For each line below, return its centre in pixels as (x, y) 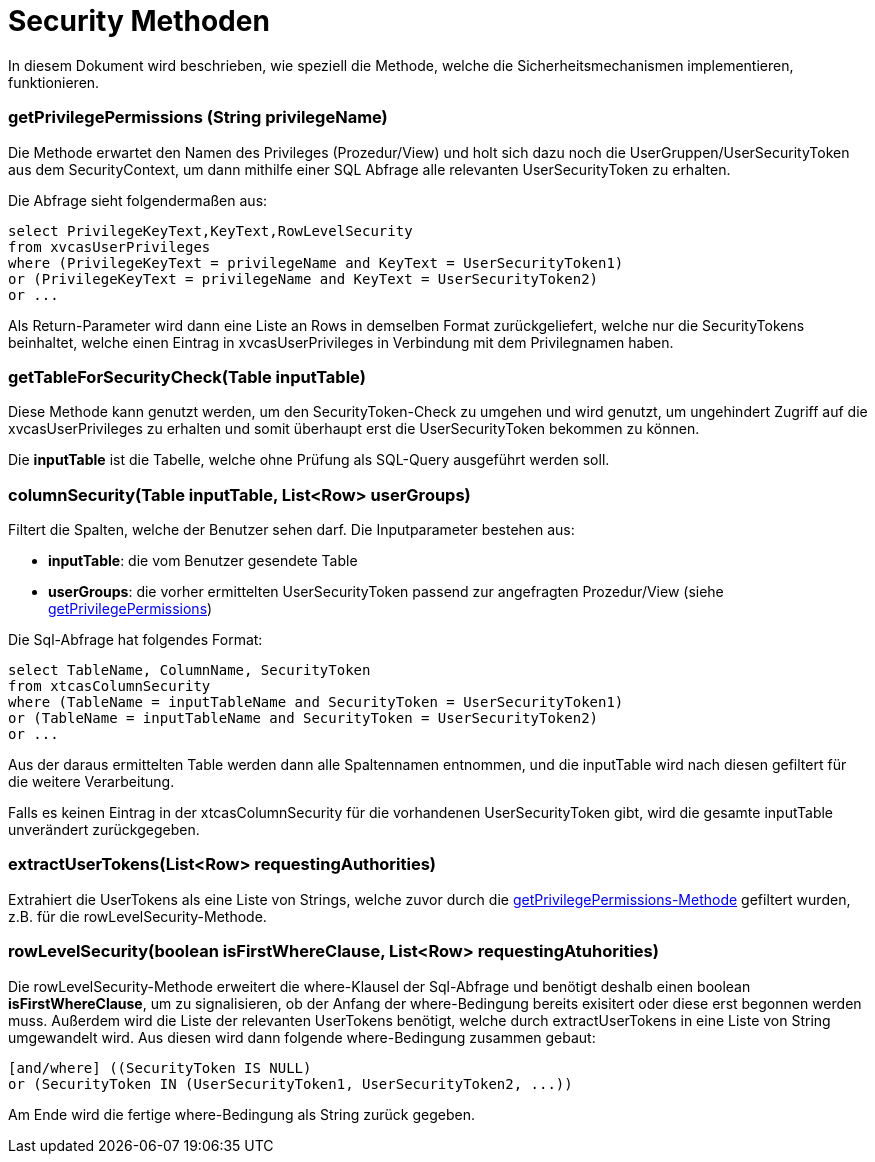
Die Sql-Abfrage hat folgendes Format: (135, 639)
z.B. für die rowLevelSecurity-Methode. (137, 916)
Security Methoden (139, 21)
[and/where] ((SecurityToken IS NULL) (160, 1067)
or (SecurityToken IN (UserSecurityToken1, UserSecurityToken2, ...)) (290, 1083)
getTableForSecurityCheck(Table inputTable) (187, 376)
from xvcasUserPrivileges (109, 246)
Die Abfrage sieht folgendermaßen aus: (138, 200)
